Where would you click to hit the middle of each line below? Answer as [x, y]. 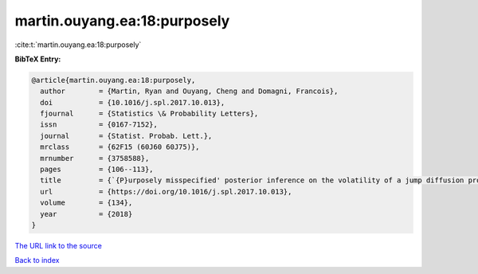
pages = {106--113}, [97, 170]
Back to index [37, 260]
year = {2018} [86, 214]
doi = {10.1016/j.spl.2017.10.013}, [133, 102]
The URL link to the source [59, 245]
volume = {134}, [86, 203]
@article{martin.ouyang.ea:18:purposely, [114, 80]
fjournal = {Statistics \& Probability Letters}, [149, 114]
